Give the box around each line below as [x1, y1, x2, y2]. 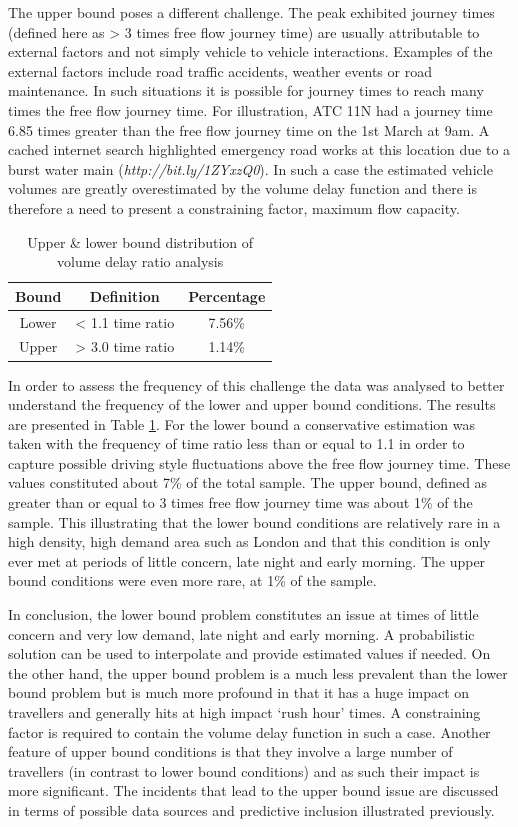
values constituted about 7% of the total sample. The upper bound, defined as [8, 472, 488, 493]
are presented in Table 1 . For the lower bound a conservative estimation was [8, 413, 475, 434]
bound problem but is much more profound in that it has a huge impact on [8, 682, 470, 703]
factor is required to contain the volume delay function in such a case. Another [8, 721, 491, 742]
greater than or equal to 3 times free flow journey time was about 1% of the [8, 492, 473, 513]
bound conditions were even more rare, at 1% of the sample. [8, 570, 377, 591]
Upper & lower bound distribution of [27, 231, 254, 252]
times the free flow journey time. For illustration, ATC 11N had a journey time [8, 99, 493, 120]
